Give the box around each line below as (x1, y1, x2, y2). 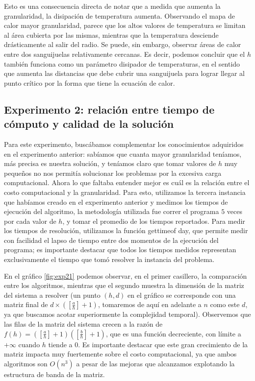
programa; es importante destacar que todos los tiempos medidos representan (4, 244, 236, 255)
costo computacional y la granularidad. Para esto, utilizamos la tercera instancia (4, 187, 246, 197)
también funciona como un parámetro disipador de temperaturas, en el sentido (4, 58, 240, 69)
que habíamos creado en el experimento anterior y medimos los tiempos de (4, 196, 228, 207)
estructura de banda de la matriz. (4, 369, 105, 379)
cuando (18, 339, 40, 349)
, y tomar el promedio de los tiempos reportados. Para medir (62, 215, 245, 226)
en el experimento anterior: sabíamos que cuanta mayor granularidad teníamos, (4, 148, 242, 159)
